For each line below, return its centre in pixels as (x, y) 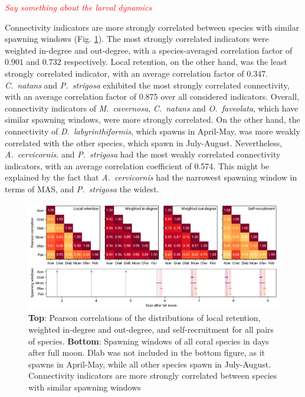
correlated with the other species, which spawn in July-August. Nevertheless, (144, 142)
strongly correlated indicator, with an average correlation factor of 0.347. (137, 73)
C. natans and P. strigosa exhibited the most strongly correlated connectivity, (147, 85)
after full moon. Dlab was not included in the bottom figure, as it (147, 352)
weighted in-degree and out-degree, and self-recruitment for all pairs (151, 329)
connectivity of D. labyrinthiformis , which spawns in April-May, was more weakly (152, 131)
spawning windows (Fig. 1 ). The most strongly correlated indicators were (137, 39)
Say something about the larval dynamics (78, 7)
